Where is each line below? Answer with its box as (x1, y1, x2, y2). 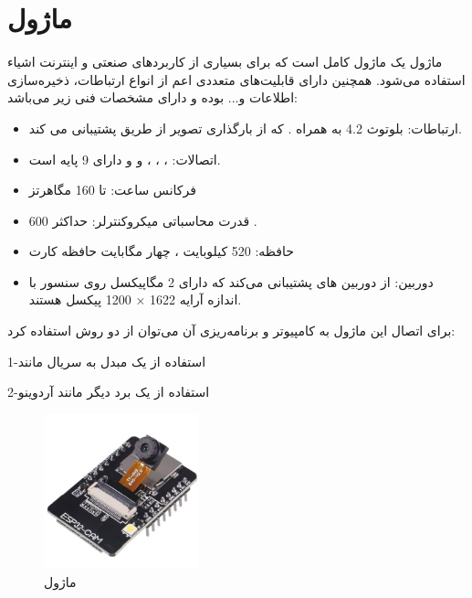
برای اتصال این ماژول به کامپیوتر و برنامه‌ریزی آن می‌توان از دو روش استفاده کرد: (7, 321, 456, 340)
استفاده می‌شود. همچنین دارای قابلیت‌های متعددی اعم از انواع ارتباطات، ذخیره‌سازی (7, 69, 466, 89)
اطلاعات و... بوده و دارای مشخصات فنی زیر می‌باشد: (7, 88, 299, 107)
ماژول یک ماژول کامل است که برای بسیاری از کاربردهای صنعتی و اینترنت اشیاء (7, 52, 443, 71)
